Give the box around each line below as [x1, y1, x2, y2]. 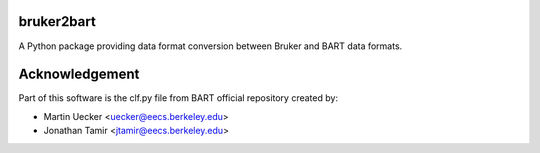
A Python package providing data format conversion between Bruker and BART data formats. [18, 40, 403, 52]
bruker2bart [18, 13, 97, 30]
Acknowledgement [18, 66, 140, 83]
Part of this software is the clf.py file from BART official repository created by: [18, 92, 339, 104]
